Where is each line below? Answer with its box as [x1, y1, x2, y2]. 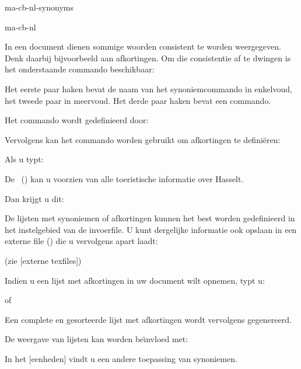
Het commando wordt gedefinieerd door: [5, 114, 149, 126]
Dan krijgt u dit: [5, 192, 64, 204]
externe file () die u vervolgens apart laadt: [5, 235, 158, 247]
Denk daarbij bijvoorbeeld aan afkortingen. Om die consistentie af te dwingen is [5, 51, 291, 64]
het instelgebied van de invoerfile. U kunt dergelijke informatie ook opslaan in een [5, 223, 297, 235]
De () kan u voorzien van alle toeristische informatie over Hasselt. [5, 172, 244, 184]
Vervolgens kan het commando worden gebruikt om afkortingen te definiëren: [5, 133, 281, 145]
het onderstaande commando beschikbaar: [5, 63, 155, 75]
